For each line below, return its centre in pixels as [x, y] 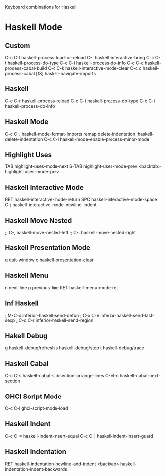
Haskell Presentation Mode [48, 248]
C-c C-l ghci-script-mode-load [37, 408]
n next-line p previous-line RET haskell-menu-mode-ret [62, 287]
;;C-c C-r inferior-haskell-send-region [55, 320]
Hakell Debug [26, 336]
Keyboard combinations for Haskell [41, 7]
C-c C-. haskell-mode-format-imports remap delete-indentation [70, 134]
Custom [18, 45]
